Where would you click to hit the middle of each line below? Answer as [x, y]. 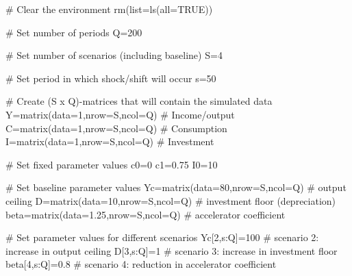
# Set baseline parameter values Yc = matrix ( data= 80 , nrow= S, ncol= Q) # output [176, 187]
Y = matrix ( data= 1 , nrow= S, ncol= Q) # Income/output [120, 114]
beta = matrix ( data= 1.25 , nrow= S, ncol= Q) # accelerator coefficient [146, 214]
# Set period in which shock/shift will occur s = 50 [111, 78]
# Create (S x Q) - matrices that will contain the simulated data [139, 101]
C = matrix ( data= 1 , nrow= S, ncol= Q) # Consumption [116, 128]
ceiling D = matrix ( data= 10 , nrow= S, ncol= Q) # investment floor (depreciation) [171, 200]
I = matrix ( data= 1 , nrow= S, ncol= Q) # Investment [110, 141]
